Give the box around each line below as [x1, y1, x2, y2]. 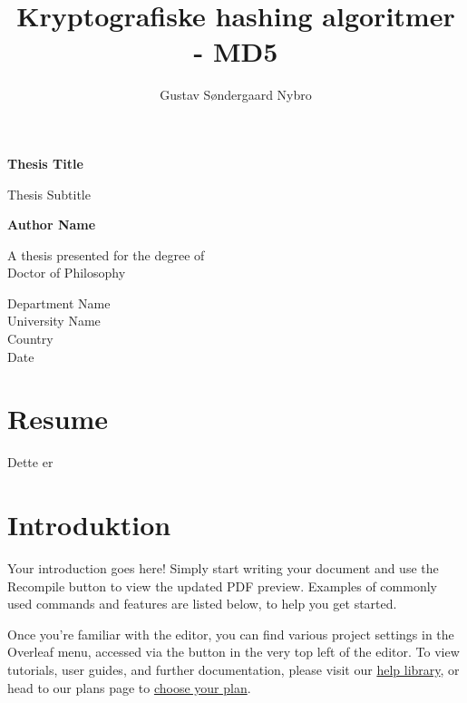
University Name [7, 311, 101, 330]
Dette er [7, 453, 54, 472]
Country [7, 329, 54, 348]
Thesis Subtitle [7, 184, 91, 203]
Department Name [7, 293, 111, 312]
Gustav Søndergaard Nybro [160, 85, 312, 104]
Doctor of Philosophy [7, 263, 126, 282]
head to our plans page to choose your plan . [7, 678, 251, 697]
